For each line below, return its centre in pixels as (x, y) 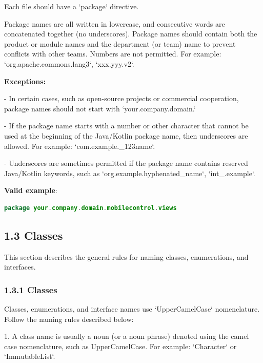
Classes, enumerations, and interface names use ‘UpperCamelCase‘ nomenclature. (132, 309)
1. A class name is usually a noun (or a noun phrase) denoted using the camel (127, 336)
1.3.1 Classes (31, 289)
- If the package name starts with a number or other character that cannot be (126, 126)
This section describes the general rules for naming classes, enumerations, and (126, 256)
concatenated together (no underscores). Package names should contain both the (131, 34)
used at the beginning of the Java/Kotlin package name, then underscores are (126, 135)
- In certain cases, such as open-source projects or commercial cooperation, (122, 98)
